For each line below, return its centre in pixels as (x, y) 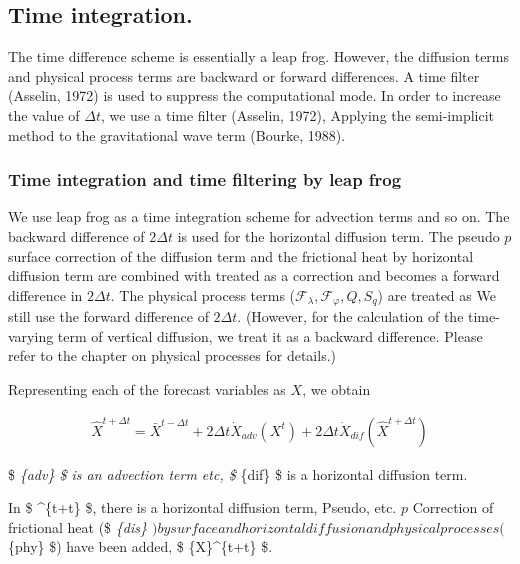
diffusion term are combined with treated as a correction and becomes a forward (254, 275)
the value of (44, 114)
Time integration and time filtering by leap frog (205, 179)
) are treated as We (436, 294)
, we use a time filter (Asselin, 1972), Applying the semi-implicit (297, 114)
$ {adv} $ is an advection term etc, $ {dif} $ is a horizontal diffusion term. (238, 473)
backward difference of (76, 235)
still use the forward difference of (108, 316)
